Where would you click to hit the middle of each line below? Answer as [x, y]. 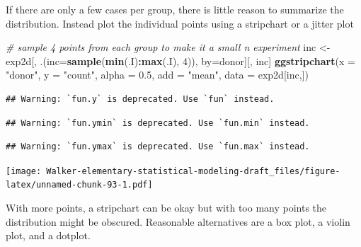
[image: [24, 171]
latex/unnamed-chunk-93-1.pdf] [79, 185]
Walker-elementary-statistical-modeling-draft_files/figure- [193, 171]
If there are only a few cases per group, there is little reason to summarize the [175, 9]
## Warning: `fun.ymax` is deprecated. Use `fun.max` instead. [158, 147]
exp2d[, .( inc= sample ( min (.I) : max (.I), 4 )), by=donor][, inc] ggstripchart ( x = [180, 61]
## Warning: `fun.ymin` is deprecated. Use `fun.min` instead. [158, 123]
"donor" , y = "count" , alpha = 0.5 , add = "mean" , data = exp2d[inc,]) [157, 75]
